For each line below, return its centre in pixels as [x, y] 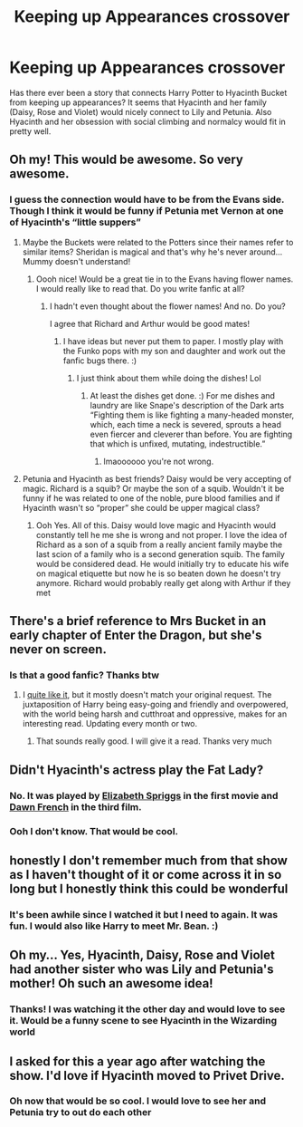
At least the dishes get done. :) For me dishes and [183, 395]
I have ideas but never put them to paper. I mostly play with [173, 341]
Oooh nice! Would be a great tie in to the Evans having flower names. [165, 279]
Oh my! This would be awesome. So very [127, 160]
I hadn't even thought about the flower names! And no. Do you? [168, 306]
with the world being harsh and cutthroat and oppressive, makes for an [155, 714]
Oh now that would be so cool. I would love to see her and [138, 1101]
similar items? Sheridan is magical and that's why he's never [135, 252]
